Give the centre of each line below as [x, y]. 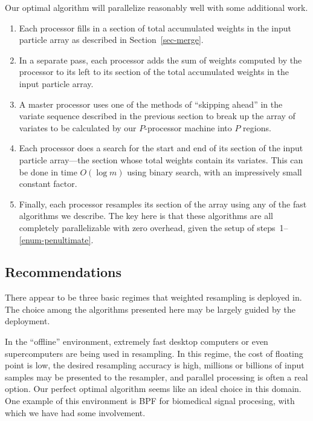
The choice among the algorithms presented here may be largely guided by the [150, 309]
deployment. [27, 321]
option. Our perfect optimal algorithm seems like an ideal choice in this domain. [153, 389]
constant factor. [48, 184]
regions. [257, 127]
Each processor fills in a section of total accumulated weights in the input [155, 28]
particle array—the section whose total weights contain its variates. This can [161, 159]
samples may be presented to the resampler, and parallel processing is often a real [156, 377]
